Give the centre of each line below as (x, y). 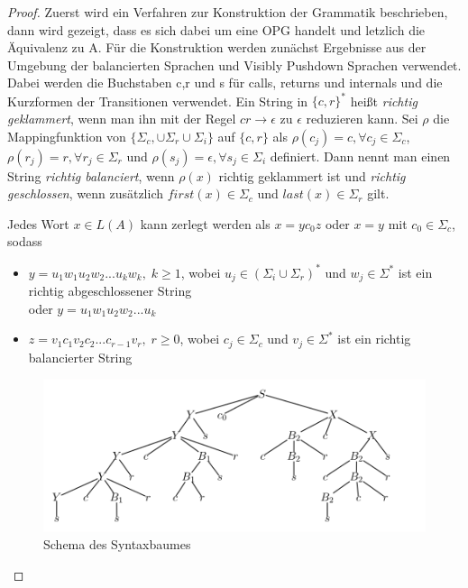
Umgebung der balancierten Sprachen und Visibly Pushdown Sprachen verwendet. (234, 64)
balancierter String (80, 357)
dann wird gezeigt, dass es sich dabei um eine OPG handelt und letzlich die (216, 29)
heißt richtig (384, 101)
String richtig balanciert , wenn (91, 175)
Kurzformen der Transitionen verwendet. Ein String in (158, 101)
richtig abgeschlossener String (110, 290)
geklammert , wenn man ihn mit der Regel (122, 119)
